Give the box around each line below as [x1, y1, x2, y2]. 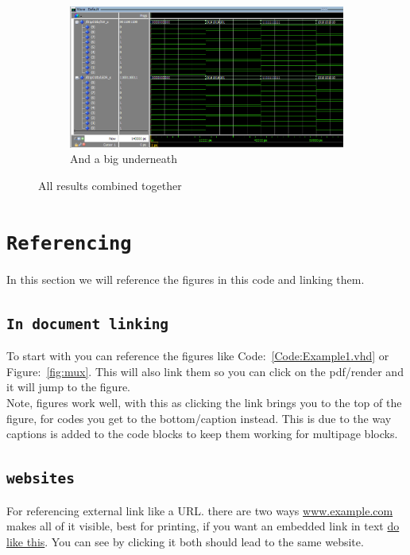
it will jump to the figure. [6, 378, 131, 395]
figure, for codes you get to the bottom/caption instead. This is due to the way [6, 409, 392, 426]
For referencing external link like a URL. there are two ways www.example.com [6, 502, 393, 518]
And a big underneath [70, 150, 178, 167]
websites [6, 470, 75, 487]
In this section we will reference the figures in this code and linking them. [6, 270, 365, 287]
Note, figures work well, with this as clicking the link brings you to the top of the [6, 394, 402, 410]
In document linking [6, 315, 169, 332]
